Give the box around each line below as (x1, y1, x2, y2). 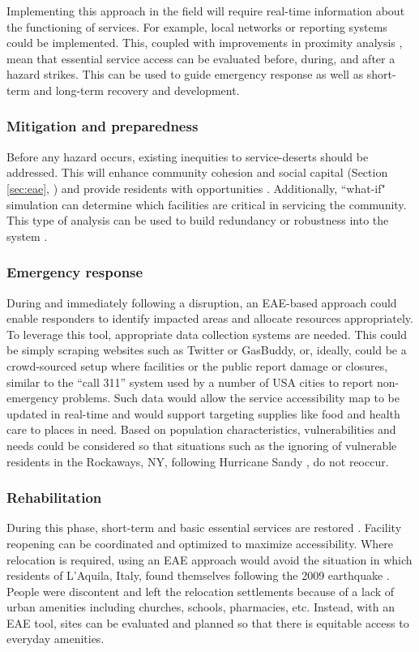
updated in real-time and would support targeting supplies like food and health (6, 405, 400, 422)
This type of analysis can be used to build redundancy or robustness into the (6, 212, 389, 229)
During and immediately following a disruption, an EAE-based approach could (6, 294, 397, 311)
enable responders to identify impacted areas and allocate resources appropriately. (6, 310, 413, 327)
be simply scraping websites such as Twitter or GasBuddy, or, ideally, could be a (6, 341, 407, 358)
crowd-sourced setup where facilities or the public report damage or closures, (6, 357, 388, 374)
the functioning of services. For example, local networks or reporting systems (6, 18, 387, 35)
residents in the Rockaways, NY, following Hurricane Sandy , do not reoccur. (6, 453, 389, 470)
